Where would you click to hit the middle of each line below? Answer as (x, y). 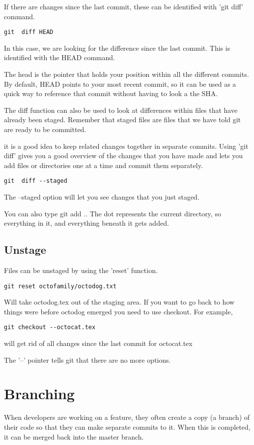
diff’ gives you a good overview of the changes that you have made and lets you (123, 155)
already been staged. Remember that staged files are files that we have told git (123, 120)
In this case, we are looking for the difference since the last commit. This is (117, 48)
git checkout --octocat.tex (50, 327)
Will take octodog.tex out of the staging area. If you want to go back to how (119, 302)
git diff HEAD (29, 32)
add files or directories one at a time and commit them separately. (103, 165)
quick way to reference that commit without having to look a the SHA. (111, 93)
